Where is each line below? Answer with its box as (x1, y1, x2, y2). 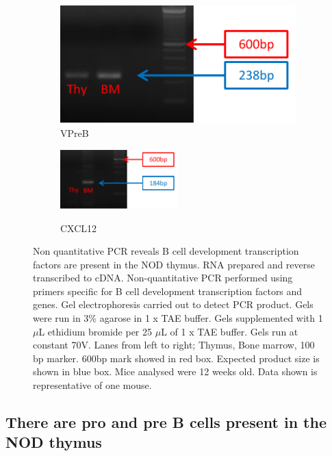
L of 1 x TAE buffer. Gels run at (161, 324, 298, 338)
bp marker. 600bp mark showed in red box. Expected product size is (33, 351, 320, 365)
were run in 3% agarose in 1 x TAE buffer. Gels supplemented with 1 (33, 311, 323, 325)
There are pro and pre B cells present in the (5, 411, 327, 433)
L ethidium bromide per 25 (38, 324, 153, 338)
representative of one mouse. (33, 378, 152, 392)
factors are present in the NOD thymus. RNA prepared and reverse (33, 257, 316, 271)
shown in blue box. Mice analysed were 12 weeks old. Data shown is (33, 364, 318, 379)
